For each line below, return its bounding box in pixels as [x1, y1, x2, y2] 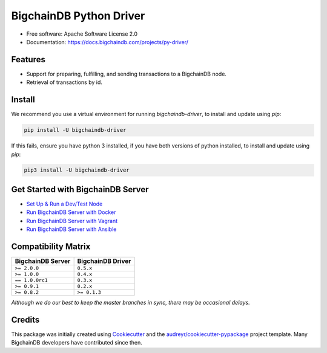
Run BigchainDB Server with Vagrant [26, 217, 118, 224]
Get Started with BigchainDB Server [11, 184, 149, 195]
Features [11, 54, 45, 65]
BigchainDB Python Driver [11, 9, 145, 22]
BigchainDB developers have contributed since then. [11, 339, 142, 346]
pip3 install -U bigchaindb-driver [24, 167, 130, 173]
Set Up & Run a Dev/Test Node [26, 200, 103, 207]
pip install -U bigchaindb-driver [24, 127, 127, 134]
